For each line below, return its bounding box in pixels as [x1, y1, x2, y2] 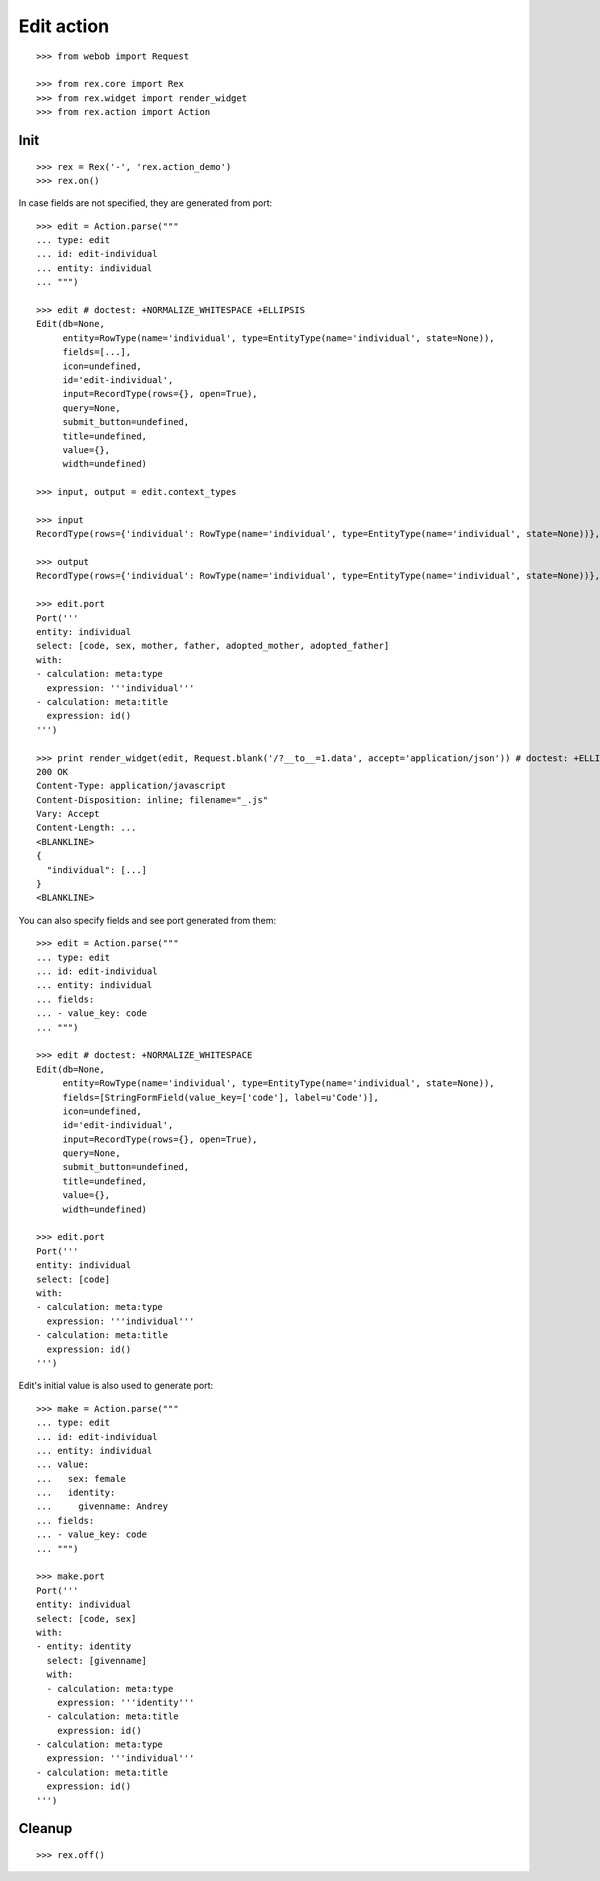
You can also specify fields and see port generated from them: [18, 914, 277, 926]
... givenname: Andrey [36, 1501, 169, 1512]
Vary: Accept [36, 808, 100, 820]
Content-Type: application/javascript [36, 780, 227, 792]
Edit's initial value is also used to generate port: [18, 1380, 214, 1392]
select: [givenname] [46, 1655, 148, 1666]
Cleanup [18, 1820, 73, 1837]
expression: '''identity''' [56, 1696, 195, 1708]
